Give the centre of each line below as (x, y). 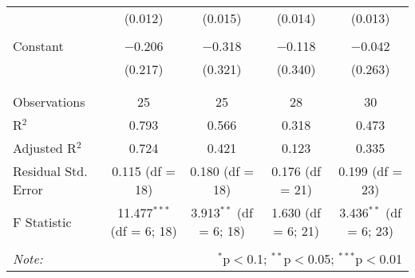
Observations (49, 102)
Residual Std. (50, 171)
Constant (38, 46)
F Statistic (42, 221)
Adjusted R (45, 148)
